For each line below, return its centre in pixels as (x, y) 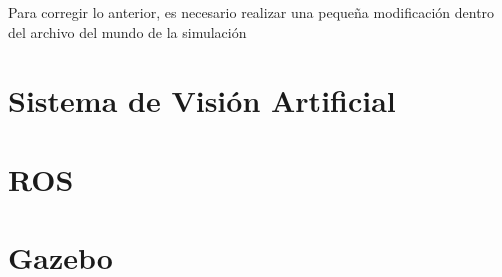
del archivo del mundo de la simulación (127, 31)
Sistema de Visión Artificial (202, 100)
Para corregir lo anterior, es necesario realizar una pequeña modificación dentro (251, 12)
